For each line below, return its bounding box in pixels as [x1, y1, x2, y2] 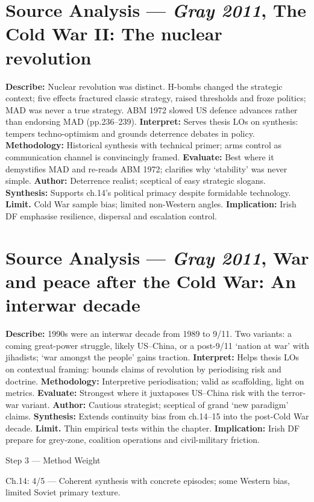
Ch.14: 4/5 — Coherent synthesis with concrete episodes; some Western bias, [5, 474, 290, 486]
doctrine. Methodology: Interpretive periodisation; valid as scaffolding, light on [5, 374, 304, 387]
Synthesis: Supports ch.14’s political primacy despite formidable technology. [5, 186, 291, 198]
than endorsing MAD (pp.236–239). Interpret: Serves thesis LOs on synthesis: [5, 115, 298, 128]
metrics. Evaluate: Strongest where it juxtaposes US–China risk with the [5, 386, 279, 399]
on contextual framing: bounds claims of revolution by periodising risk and [5, 362, 281, 375]
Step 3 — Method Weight [5, 454, 101, 466]
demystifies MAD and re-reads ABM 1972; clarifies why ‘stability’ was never [5, 162, 287, 175]
